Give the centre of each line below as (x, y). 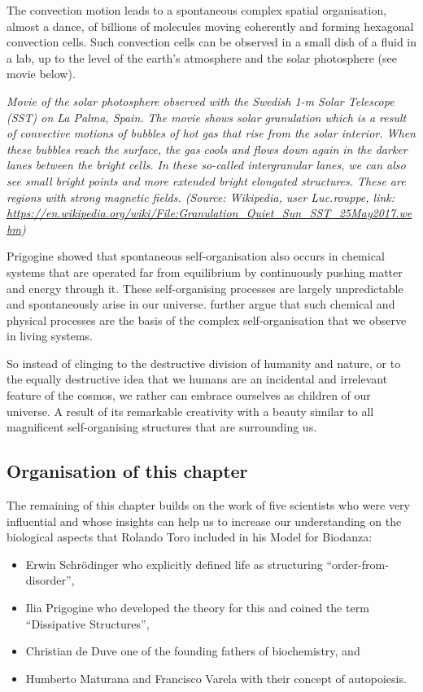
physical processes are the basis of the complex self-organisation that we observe (207, 320)
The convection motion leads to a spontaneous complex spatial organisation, (197, 10)
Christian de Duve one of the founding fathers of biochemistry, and (193, 651)
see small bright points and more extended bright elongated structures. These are (206, 180)
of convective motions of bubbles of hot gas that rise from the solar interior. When (211, 133)
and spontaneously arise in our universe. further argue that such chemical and (201, 304)
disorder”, (50, 580)
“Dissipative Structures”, (87, 623)
